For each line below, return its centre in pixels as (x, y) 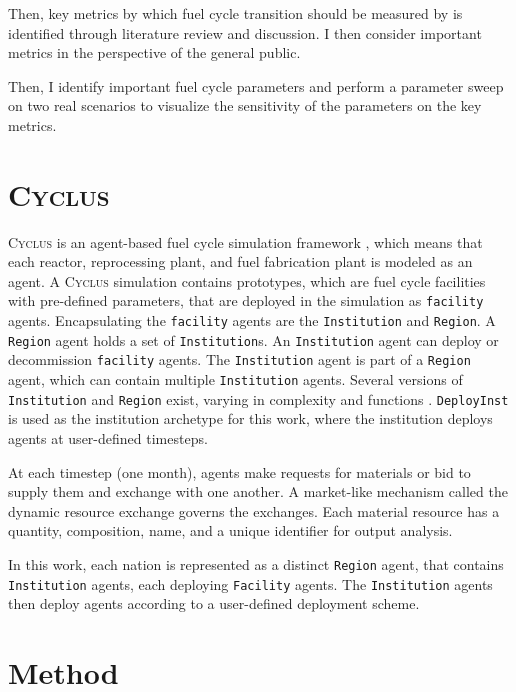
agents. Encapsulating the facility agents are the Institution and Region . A (252, 320)
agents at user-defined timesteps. (108, 438)
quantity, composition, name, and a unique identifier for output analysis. (230, 530)
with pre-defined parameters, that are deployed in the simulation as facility (246, 300)
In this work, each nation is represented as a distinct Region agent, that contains (256, 563)
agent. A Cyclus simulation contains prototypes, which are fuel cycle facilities (247, 280)
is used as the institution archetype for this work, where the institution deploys (250, 418)
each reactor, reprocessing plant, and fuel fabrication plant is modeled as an (240, 261)
